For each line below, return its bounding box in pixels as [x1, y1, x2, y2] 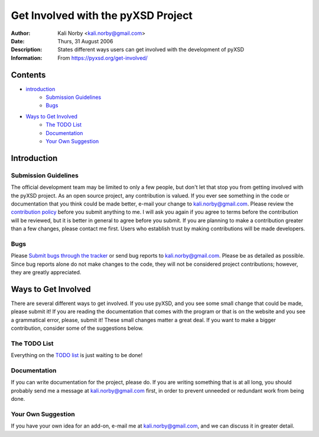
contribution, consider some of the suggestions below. [11, 324, 144, 332]
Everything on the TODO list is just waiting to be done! [11, 352, 143, 359]
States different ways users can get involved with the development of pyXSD [57, 46, 245, 53]
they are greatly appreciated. [11, 269, 82, 275]
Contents [11, 70, 46, 80]
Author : [11, 30, 31, 37]
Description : [11, 46, 43, 53]
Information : [11, 54, 43, 62]
